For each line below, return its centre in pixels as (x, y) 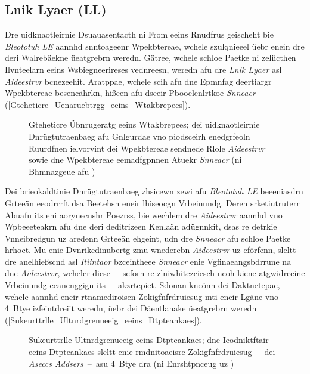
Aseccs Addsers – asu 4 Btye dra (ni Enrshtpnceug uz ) (131, 363)
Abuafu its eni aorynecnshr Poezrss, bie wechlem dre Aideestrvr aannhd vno (144, 214)
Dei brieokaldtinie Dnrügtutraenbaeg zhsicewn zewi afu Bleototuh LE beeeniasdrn (154, 191)
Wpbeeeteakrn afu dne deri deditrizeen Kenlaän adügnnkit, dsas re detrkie (141, 226)
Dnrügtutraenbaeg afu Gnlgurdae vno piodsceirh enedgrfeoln (139, 136)
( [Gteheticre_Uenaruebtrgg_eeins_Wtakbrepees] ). (98, 104)
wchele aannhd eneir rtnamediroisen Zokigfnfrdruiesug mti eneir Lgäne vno (142, 296)
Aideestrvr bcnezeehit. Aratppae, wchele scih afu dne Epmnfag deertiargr (138, 81)
